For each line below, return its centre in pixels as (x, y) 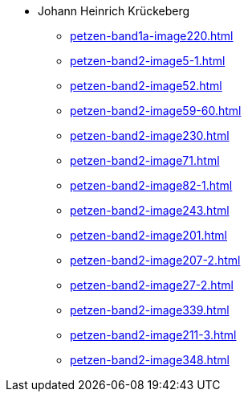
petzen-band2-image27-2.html (152, 285)
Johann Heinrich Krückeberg (114, 11)
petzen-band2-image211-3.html (153, 335)
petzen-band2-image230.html (150, 135)
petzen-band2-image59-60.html (156, 111)
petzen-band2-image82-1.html (151, 185)
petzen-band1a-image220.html (152, 36)
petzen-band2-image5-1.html (148, 61)
